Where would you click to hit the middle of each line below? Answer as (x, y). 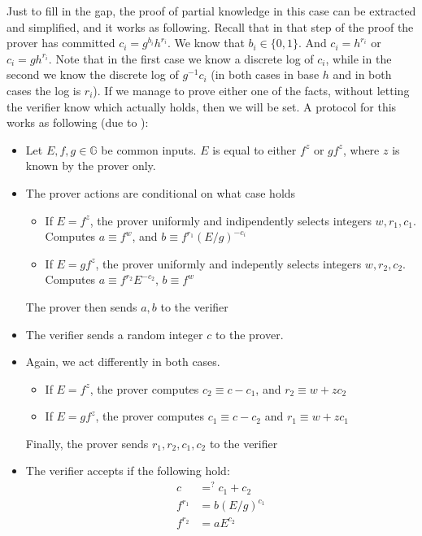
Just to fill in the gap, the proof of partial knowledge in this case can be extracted (211, 11)
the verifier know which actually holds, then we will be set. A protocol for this (202, 106)
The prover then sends (81, 306)
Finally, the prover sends (87, 443)
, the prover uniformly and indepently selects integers (228, 263)
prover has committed (61, 43)
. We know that (206, 43)
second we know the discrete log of (93, 74)
